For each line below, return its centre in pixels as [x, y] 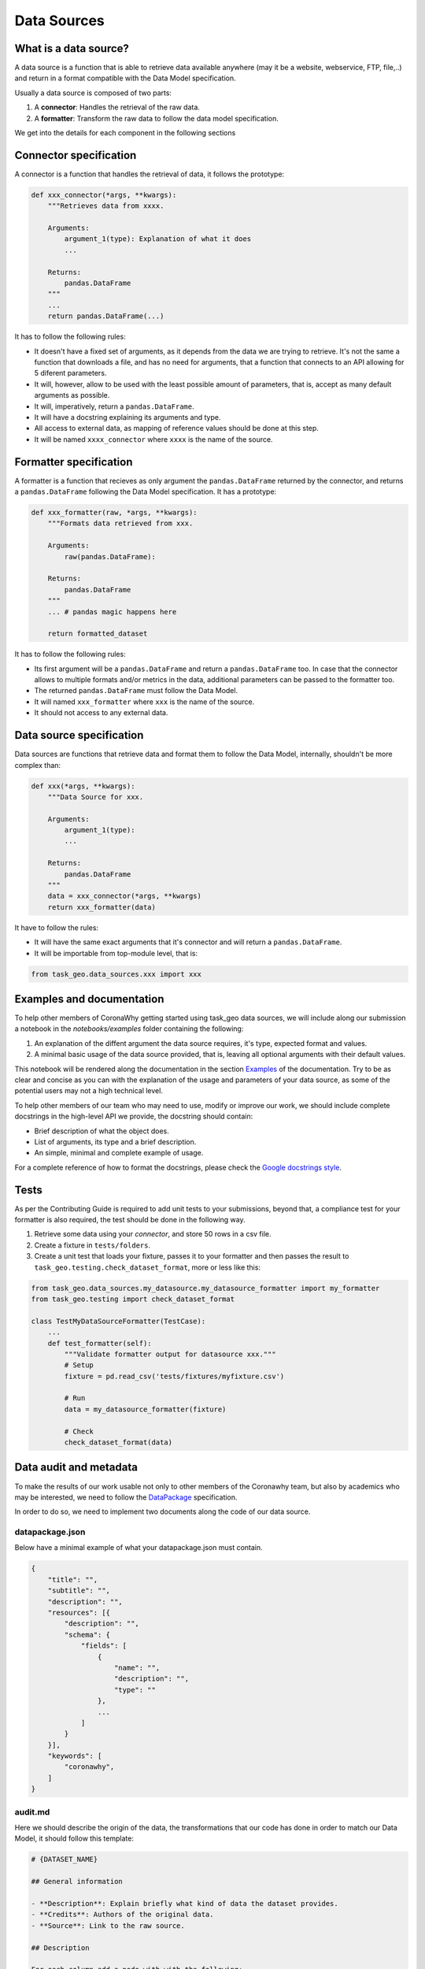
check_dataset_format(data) [118, 1442]
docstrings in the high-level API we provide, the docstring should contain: [134, 1116]
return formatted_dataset [98, 634]
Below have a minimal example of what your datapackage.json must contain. [139, 1548]
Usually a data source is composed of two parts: [93, 93]
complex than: [38, 765]
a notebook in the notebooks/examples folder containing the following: [129, 1029]
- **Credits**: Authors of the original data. [122, 1915]
